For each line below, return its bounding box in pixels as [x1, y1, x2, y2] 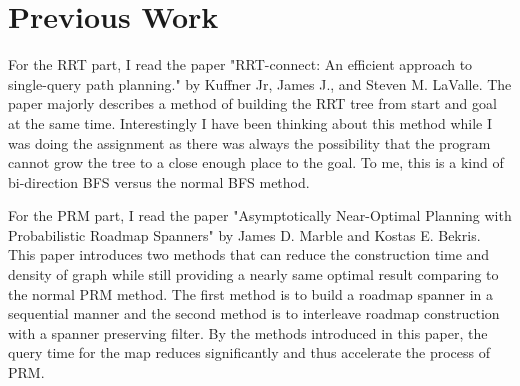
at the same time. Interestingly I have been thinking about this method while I [8, 112, 493, 133]
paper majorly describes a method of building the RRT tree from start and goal [8, 93, 497, 114]
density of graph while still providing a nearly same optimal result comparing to [8, 264, 499, 285]
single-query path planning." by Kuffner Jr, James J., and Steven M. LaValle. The [8, 73, 512, 94]
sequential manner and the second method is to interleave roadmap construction [8, 303, 500, 324]
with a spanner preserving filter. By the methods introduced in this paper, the [8, 322, 488, 343]
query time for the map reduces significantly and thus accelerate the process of [8, 342, 490, 363]
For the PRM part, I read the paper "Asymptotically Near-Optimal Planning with [8, 205, 512, 226]
